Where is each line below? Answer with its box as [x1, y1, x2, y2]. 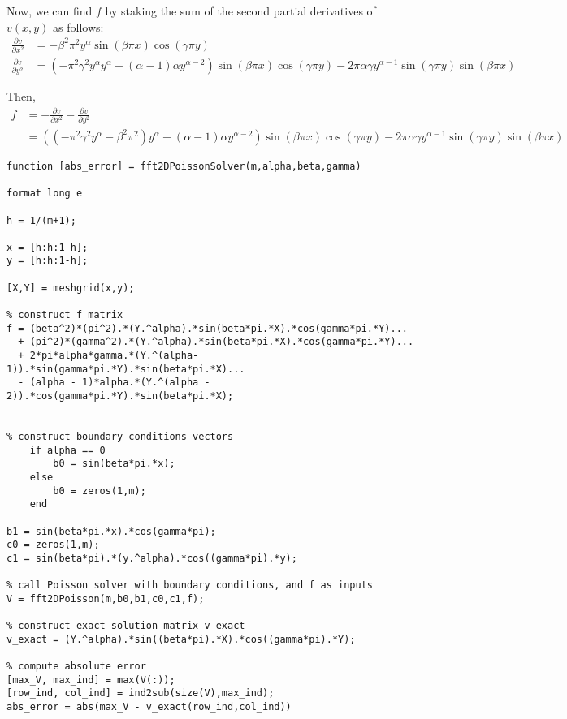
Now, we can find [6, 2, 93, 19]
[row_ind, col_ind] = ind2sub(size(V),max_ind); [6, 687, 275, 700]
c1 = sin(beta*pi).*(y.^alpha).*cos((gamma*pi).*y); [6, 552, 297, 564]
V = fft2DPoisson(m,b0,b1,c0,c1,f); [6, 592, 205, 605]
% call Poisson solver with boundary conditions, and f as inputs [6, 579, 374, 592]
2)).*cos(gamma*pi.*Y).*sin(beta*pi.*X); [6, 390, 234, 403]
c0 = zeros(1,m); [6, 539, 100, 551]
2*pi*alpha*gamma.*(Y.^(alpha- [29, 350, 199, 362]
